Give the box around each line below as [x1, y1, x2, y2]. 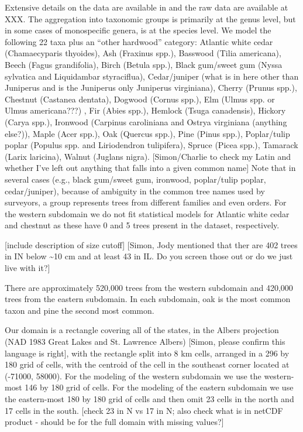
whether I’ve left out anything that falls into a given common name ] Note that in [5, 162, 296, 174]
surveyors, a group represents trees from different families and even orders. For [5, 196, 287, 208]
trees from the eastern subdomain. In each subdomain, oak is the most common [5, 293, 291, 305]
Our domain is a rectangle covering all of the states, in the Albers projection [5, 324, 279, 336]
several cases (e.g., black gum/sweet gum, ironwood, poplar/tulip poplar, [5, 173, 266, 185]
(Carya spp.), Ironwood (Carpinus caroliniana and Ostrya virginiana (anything [5, 115, 287, 128]
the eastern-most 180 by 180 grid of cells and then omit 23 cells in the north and [5, 393, 294, 404]
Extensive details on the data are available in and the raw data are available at [5, 1, 288, 13]
